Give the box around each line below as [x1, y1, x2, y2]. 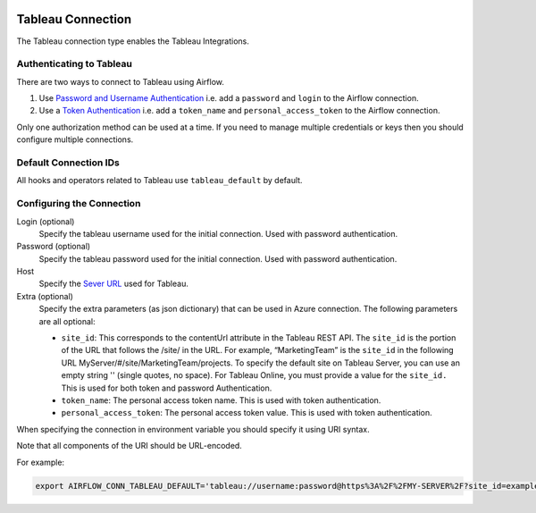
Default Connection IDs [16, 156, 120, 169]
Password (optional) [16, 241, 91, 252]
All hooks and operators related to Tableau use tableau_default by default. [16, 175, 303, 186]
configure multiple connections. [16, 134, 134, 145]
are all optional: [38, 315, 96, 326]
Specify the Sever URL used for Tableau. [38, 278, 189, 290]
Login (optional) [16, 215, 75, 227]
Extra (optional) [16, 290, 73, 301]
